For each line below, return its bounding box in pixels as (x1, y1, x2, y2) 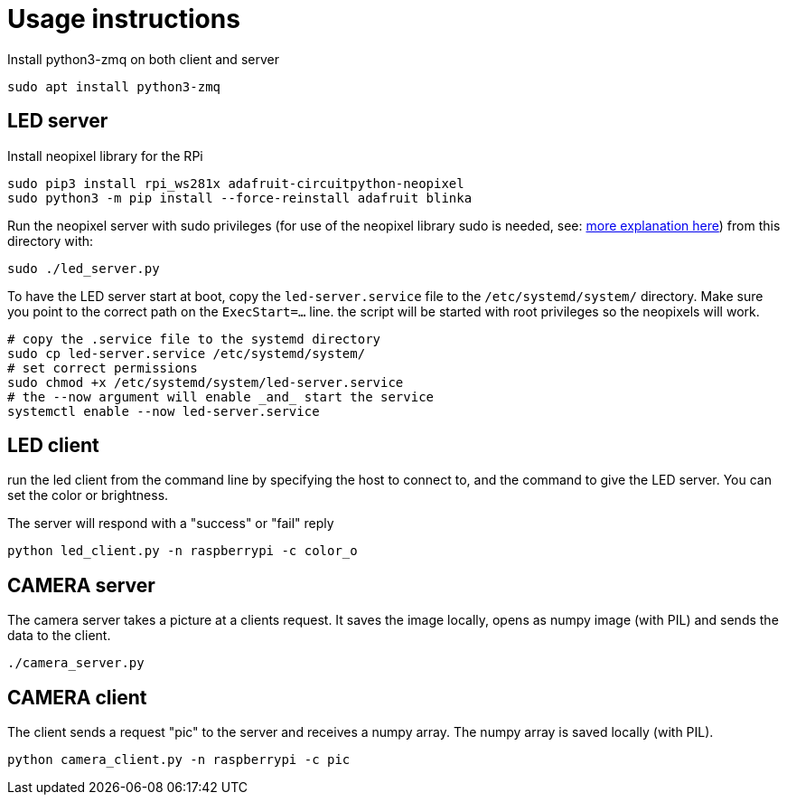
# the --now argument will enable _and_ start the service (7, 389, 435, 404)
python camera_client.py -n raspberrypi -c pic (7, 752, 351, 768)
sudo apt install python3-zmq (7, 79, 221, 94)
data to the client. (7, 627, 111, 644)
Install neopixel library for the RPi (7, 147, 203, 164)
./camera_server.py (7, 656, 145, 671)
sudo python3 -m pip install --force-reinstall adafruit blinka (7, 190, 473, 205)
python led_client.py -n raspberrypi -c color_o (7, 543, 358, 559)
